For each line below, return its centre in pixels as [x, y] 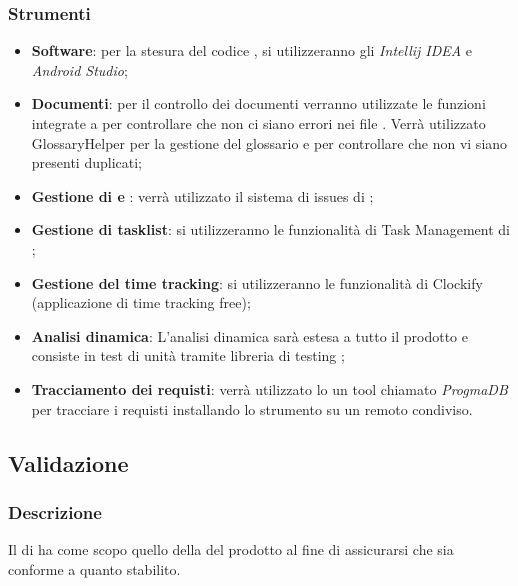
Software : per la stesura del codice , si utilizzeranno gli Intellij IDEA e [252, 50]
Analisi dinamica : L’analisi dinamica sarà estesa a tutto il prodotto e [249, 335]
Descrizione [55, 511]
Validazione [68, 462]
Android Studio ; [79, 69]
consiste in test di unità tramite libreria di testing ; [188, 355]
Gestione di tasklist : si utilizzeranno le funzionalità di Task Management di [270, 229]
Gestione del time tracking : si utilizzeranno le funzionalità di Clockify [257, 282]
